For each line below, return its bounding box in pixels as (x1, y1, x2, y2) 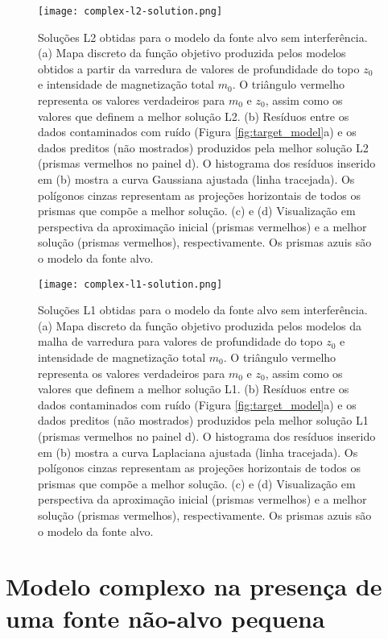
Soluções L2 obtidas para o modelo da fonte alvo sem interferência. (38, 28, 368, 45)
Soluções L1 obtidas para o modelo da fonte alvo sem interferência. (38, 301, 368, 318)
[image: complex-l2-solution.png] (38, 6, 223, 17)
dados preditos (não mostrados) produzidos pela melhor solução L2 (38, 139, 369, 156)
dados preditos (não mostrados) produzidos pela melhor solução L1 (38, 412, 369, 429)
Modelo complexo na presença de (6, 570, 382, 603)
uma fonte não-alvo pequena (6, 601, 325, 634)
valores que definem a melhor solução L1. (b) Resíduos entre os (38, 380, 349, 397)
